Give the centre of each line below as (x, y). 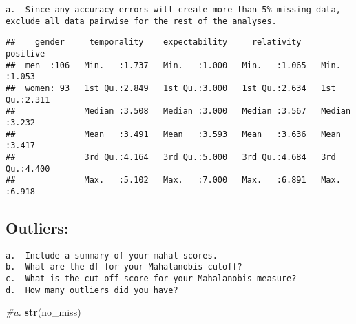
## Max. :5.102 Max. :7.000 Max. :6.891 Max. (173, 180)
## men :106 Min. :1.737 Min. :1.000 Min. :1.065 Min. (173, 65)
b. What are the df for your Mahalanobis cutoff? (124, 267)
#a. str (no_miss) (43, 312)
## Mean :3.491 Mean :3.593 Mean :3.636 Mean (173, 134)
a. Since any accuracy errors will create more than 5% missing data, (173, 10)
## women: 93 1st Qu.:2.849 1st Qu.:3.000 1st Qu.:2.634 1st (171, 88)
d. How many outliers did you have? (92, 290)
